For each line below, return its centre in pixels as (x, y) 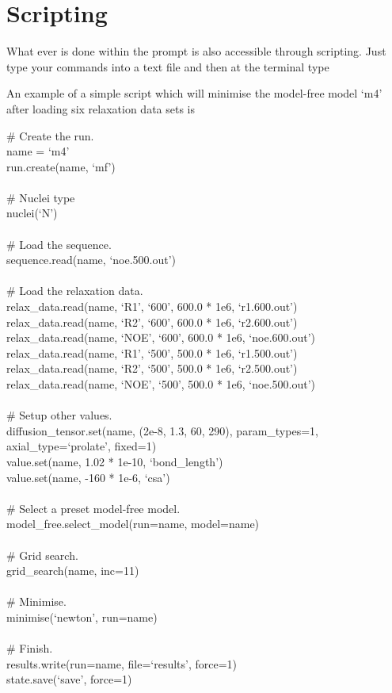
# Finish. (30, 648)
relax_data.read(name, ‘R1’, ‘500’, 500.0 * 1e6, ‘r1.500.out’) (152, 352)
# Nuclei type (41, 197)
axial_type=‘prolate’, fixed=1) (82, 446)
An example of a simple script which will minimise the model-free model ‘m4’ (194, 93)
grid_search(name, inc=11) (73, 570)
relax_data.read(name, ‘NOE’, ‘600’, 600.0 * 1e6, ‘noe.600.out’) (161, 337)
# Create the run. (50, 135)
